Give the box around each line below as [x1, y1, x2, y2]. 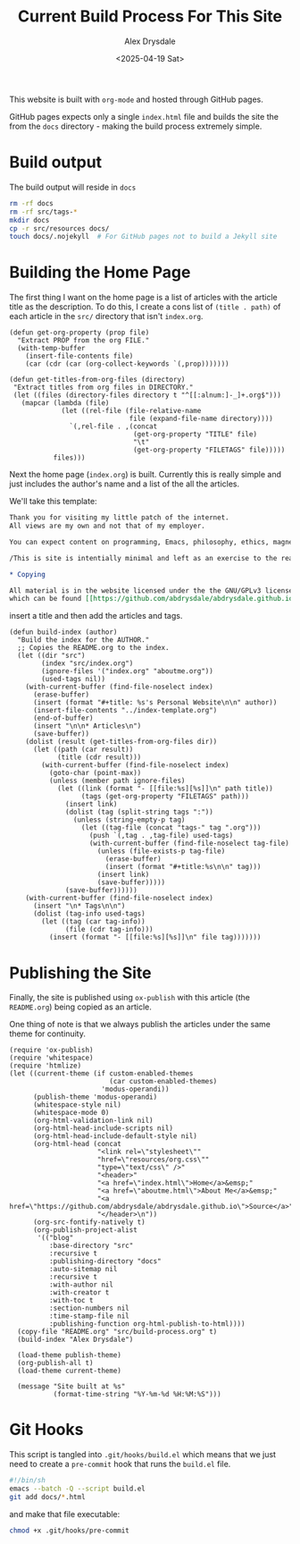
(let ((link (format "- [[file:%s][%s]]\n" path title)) [56, 784, 274, 793]
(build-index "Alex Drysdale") [17, 1335, 134, 1345]
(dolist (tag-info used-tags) [32, 909, 146, 918]
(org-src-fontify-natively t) [32, 1218, 146, 1227]
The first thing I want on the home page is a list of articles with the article [9, 292, 279, 303]
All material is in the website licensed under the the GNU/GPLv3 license [9, 586, 294, 595]
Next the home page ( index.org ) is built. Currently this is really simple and [9, 469, 282, 480]
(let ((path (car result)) [32, 745, 134, 755]
